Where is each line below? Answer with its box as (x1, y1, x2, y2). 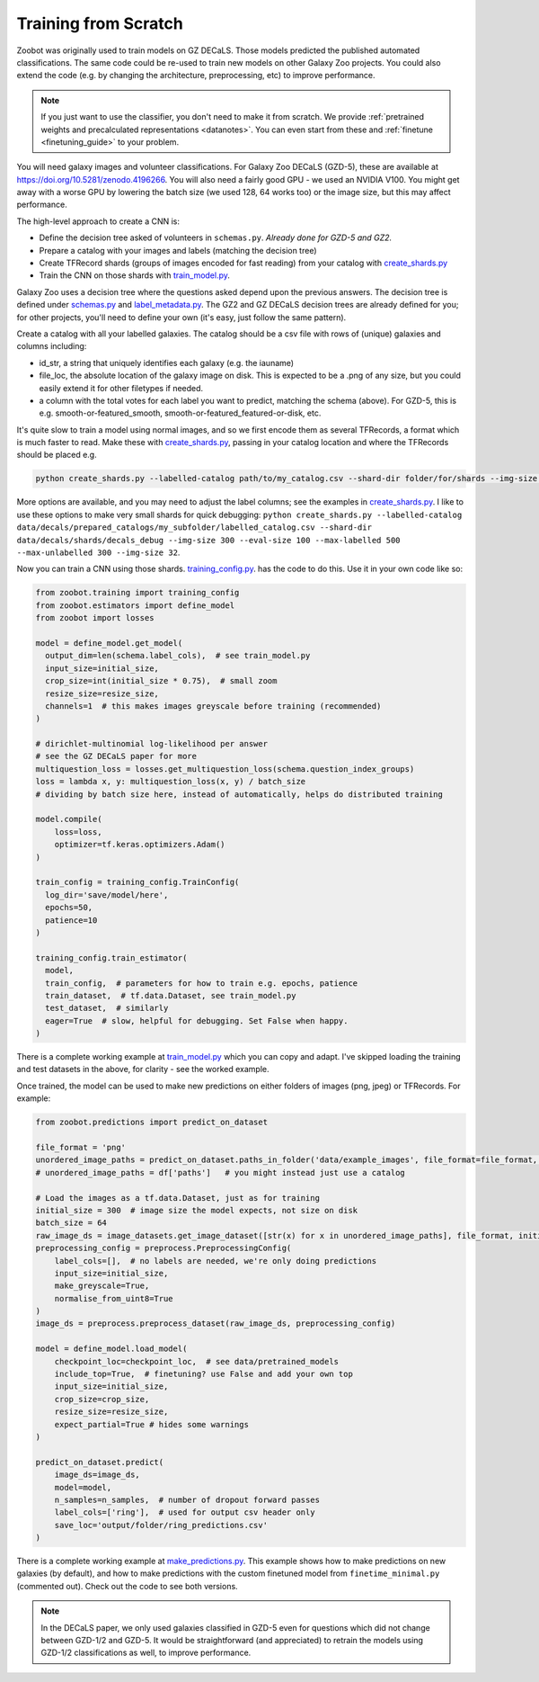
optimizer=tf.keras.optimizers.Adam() (54, 839, 225, 850)
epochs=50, (45, 902, 93, 913)
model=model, (54, 1482, 112, 1492)
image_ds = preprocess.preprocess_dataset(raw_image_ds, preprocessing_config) (35, 1319, 396, 1329)
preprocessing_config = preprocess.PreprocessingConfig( (35, 1243, 292, 1254)
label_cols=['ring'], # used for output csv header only (54, 1508, 315, 1517)
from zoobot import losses (35, 613, 155, 623)
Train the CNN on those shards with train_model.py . (39, 270, 231, 281)
